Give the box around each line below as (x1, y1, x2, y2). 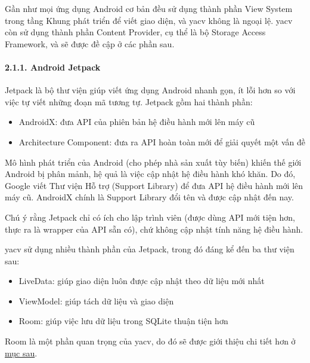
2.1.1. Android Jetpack (5, 60, 101, 73)
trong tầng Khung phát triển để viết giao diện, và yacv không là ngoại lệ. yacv (5, 14, 293, 26)
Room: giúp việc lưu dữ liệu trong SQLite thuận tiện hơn (18, 315, 228, 327)
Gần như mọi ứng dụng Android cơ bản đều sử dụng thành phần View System (5, 2, 293, 14)
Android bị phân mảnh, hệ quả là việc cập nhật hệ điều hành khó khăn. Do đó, (5, 167, 296, 180)
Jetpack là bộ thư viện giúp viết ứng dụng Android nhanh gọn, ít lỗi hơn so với (5, 84, 296, 96)
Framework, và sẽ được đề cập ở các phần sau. (5, 37, 175, 50)
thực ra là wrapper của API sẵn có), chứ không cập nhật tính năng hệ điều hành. (5, 222, 303, 235)
